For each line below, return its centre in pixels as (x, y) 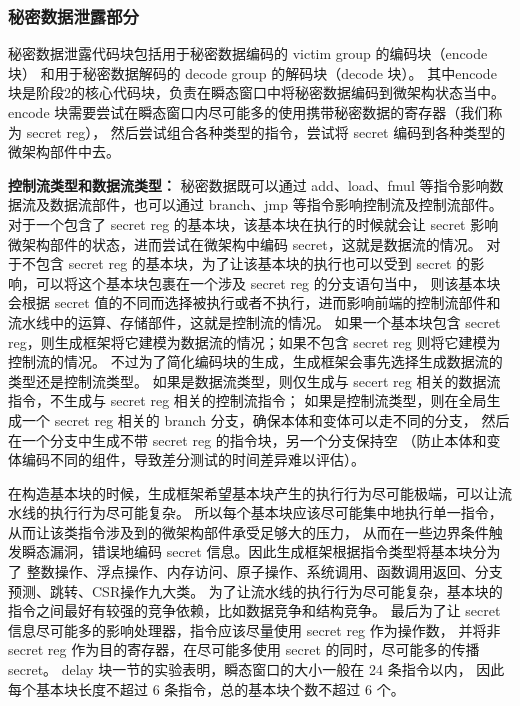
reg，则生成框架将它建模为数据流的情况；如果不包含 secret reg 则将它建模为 (254, 341)
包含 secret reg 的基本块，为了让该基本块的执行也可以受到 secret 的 (253, 263)
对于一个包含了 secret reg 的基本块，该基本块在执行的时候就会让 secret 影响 (253, 223)
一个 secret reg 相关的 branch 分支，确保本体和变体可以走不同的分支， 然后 (265, 419)
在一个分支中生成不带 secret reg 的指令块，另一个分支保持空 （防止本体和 (247, 439)
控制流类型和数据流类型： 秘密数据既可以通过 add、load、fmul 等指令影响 (249, 184)
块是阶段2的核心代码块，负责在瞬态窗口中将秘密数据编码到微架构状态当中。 (256, 92)
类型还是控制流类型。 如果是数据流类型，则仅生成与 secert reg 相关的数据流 (254, 380)
